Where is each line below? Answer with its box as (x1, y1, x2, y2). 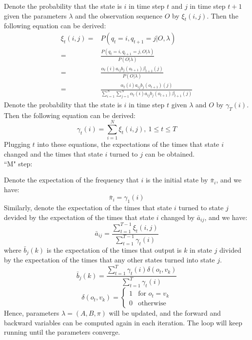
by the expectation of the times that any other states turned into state (4, 255, 215, 265)
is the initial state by (145, 175, 208, 185)
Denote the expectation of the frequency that (4, 175, 139, 185)
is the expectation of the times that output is (46, 244, 182, 255)
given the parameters (4, 10, 67, 20)
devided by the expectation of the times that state (4, 212, 155, 222)
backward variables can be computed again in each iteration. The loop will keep (4, 317, 243, 327)
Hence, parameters (4, 308, 59, 318)
